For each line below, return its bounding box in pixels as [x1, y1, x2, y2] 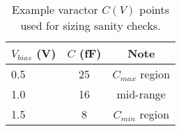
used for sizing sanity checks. [20, 17, 161, 33]
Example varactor [11, 1, 98, 17]
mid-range [116, 86, 166, 102]
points [139, 1, 170, 17]
